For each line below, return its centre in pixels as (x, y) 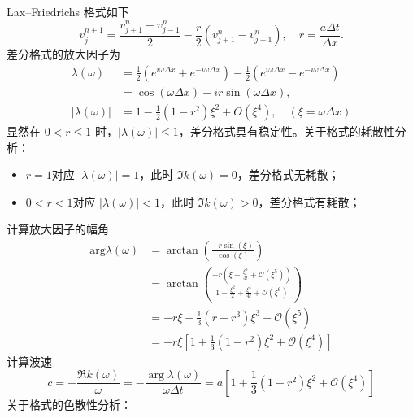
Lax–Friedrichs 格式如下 (68, 11)
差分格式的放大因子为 (63, 54)
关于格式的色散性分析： (69, 404)
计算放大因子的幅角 (58, 229)
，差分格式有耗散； (309, 201)
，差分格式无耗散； (288, 174)
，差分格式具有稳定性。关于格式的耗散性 (287, 131)
